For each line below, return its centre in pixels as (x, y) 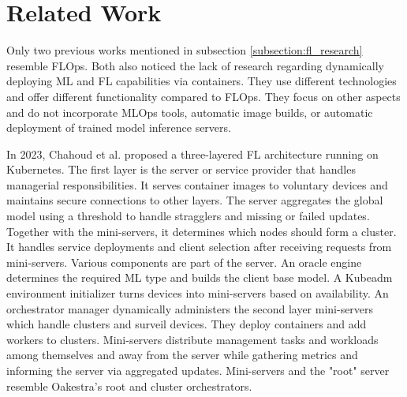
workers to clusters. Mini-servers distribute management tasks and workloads (192, 339)
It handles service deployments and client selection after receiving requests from (199, 247)
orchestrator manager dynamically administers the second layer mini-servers (190, 308)
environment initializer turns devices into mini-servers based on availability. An (198, 293)
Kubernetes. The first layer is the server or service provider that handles (181, 169)
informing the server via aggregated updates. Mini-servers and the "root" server (198, 370)
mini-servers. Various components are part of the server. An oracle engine (184, 262)
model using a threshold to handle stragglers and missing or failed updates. (188, 216)
